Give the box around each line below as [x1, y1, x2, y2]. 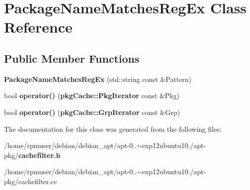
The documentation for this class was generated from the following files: [4, 123, 222, 134]
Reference [4, 17, 73, 37]
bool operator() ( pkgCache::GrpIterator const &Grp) [4, 107, 180, 117]
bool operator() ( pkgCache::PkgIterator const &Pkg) [4, 90, 180, 101]
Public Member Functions [4, 50, 139, 66]
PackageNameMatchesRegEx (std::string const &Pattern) [4, 74, 192, 84]
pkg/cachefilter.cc [4, 176, 57, 186]
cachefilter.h [18, 150, 61, 160]
